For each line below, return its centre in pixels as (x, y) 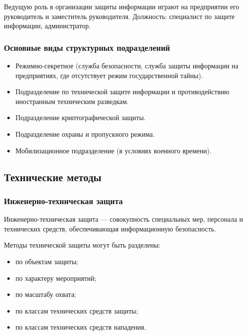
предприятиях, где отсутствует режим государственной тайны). (109, 75)
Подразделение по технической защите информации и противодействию (122, 92)
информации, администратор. (47, 26)
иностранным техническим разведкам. (72, 101)
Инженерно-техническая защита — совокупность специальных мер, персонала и (123, 219)
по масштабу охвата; (46, 294)
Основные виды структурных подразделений (87, 47)
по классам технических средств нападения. (81, 327)
